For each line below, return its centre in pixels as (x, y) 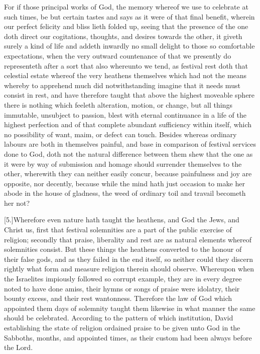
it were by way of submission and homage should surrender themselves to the (123, 163)
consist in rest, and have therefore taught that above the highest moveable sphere (129, 95)
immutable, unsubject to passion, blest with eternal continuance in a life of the (125, 114)
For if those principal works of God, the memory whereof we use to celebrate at (126, 7)
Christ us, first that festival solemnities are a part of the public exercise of (118, 230)
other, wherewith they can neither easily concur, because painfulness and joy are (128, 173)
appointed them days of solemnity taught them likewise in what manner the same (130, 308)
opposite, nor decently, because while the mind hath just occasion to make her (124, 183)
